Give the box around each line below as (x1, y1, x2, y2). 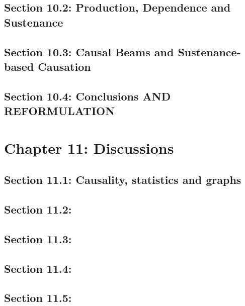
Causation (38, 58, 91, 74)
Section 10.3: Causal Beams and (4, 44, 174, 59)
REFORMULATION (4, 103, 115, 119)
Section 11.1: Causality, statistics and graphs (4, 172, 241, 187)
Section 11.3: (4, 231, 72, 246)
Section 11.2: (4, 201, 72, 217)
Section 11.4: (4, 260, 72, 276)
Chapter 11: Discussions (4, 137, 174, 158)
